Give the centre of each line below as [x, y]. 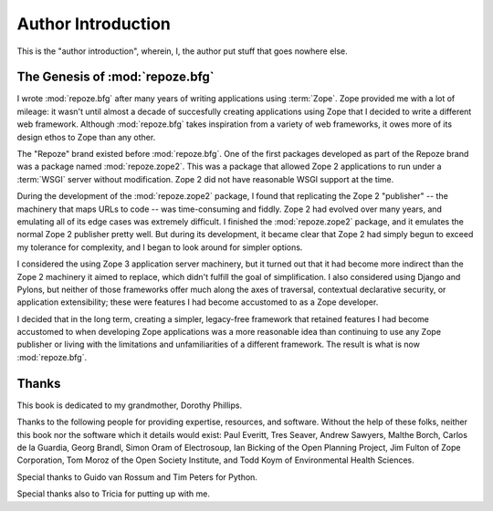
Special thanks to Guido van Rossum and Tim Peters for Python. [137, 477]
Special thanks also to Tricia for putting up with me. [113, 494]
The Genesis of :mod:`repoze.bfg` [115, 77]
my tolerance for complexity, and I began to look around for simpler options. [160, 247]
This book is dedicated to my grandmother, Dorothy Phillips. [129, 405]
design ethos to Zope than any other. [86, 137]
